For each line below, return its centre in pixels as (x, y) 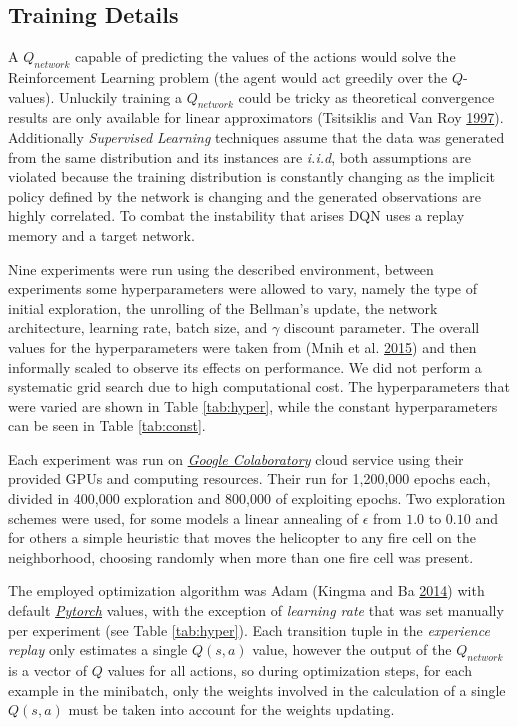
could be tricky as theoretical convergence (366, 96)
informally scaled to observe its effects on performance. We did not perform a (245, 366)
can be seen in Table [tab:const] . (107, 425)
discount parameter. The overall (381, 327)
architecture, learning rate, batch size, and (138, 327)
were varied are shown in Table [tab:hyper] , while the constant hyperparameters (253, 405)
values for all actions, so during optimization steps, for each (289, 670)
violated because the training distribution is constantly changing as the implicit (252, 176)
